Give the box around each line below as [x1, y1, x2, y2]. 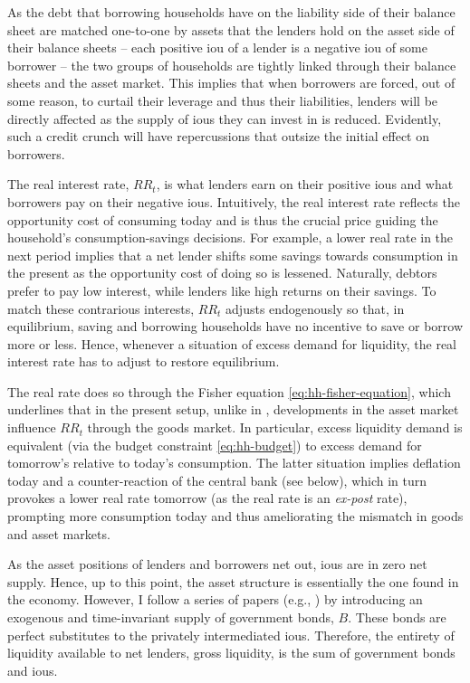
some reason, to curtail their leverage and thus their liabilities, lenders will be [7, 90, 438, 109]
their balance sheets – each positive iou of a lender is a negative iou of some [7, 38, 428, 57]
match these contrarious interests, [7, 299, 195, 318]
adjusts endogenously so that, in [225, 299, 405, 318]
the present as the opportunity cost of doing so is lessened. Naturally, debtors [7, 263, 437, 282]
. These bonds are [348, 608, 446, 626]
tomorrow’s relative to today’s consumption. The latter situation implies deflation [7, 453, 461, 472]
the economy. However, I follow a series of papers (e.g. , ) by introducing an [7, 590, 423, 609]
